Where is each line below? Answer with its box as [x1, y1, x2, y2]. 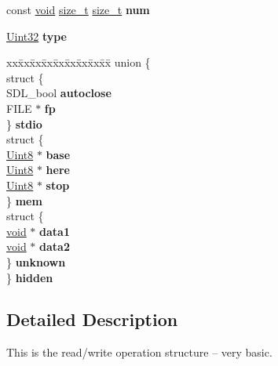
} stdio [6, 115, 42, 132]
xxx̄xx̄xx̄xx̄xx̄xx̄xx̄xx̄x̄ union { [6, 54, 151, 71]
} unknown [6, 253, 66, 270]
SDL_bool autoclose [6, 85, 112, 101]
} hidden [6, 269, 53, 285]
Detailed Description [6, 307, 178, 332]
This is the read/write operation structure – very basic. [6, 344, 273, 361]
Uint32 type [6, 27, 67, 44]
